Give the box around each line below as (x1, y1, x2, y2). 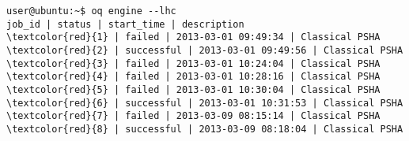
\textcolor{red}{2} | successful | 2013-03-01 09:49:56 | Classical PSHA (6, 44, 403, 56)
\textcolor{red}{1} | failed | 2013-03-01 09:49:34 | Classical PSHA (6, 32, 381, 43)
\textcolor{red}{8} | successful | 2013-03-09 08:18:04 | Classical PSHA (6, 123, 403, 135)
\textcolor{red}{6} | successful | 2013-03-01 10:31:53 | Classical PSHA (6, 97, 403, 109)
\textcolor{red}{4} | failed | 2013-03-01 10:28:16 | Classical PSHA (6, 71, 381, 83)
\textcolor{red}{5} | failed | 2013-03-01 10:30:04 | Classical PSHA (6, 83, 381, 95)
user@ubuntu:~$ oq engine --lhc (6, 6, 176, 17)
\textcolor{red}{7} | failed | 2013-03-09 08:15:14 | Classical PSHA (6, 110, 381, 122)
